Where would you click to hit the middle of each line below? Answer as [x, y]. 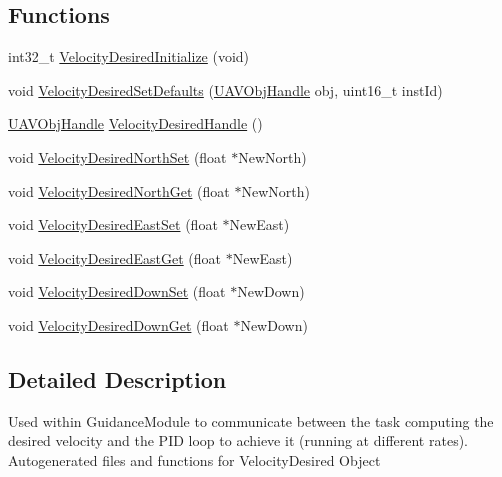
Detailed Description [117, 378]
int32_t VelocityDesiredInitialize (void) [129, 56]
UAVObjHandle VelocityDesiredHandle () [135, 123]
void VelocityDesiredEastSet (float [113, 224]
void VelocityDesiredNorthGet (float [119, 190]
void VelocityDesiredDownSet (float [117, 291]
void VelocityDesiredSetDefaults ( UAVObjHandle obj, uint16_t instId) [225, 89]
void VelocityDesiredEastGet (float [115, 257]
